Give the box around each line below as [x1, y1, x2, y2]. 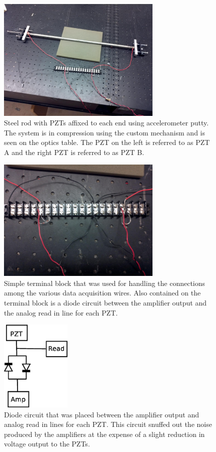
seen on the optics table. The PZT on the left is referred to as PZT [4, 137, 210, 147]
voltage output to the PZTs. [4, 438, 90, 449]
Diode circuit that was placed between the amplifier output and [4, 409, 199, 419]
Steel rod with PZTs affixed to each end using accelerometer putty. [4, 117, 209, 128]
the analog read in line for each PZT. [4, 307, 118, 318]
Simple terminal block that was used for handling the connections [4, 277, 205, 288]
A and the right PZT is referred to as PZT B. [4, 146, 144, 157]
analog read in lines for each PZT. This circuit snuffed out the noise [4, 419, 212, 429]
